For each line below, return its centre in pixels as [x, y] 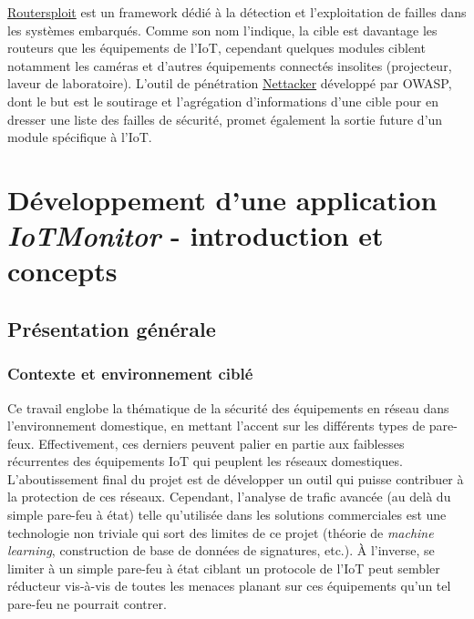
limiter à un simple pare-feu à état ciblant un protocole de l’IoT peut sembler [224, 568]
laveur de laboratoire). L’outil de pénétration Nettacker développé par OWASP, [230, 83]
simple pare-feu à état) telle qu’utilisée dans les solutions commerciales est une [227, 515]
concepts [62, 271]
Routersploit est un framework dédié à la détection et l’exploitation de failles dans [237, 12]
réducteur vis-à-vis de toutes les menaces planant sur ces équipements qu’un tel [229, 586]
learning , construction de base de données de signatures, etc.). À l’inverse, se [221, 550]
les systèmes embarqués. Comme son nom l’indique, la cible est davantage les [222, 30]
